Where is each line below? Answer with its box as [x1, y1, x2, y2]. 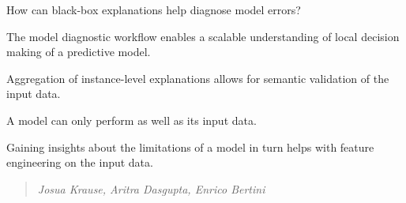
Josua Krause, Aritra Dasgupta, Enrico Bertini [37, 180, 265, 197]
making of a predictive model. [6, 43, 151, 60]
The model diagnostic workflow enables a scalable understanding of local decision [6, 28, 400, 44]
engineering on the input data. [6, 154, 153, 171]
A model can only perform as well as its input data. [6, 111, 257, 128]
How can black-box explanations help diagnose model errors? [6, 2, 301, 17]
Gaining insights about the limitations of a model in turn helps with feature [6, 138, 374, 155]
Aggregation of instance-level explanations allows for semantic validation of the [6, 70, 389, 86]
